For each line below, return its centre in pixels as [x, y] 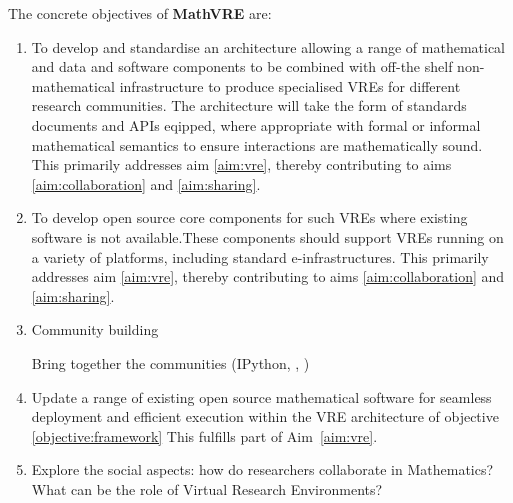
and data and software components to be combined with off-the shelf [242, 66]
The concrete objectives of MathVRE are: [140, 13]
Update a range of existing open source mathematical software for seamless [261, 396]
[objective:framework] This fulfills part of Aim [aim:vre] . [204, 435]
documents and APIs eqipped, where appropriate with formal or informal [256, 124]
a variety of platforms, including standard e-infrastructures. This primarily [260, 256]
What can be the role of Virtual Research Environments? [207, 488]
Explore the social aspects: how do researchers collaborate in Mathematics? [262, 469]
